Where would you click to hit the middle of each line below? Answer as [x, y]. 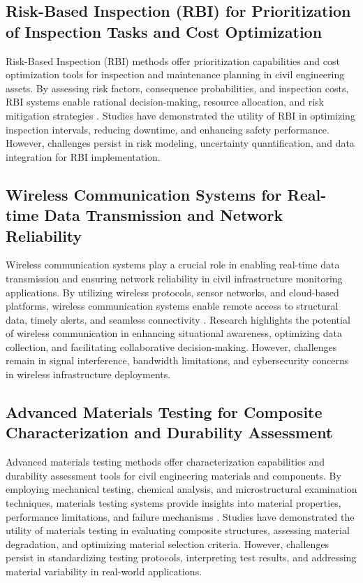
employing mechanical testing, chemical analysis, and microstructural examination [181, 489]
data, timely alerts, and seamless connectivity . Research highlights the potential [178, 319]
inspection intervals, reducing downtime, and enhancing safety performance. [168, 129]
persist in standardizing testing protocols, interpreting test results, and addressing [181, 557]
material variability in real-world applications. [104, 571]
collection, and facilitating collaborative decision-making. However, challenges [171, 346]
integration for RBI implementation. [83, 156]
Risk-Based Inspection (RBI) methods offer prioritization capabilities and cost [173, 60]
